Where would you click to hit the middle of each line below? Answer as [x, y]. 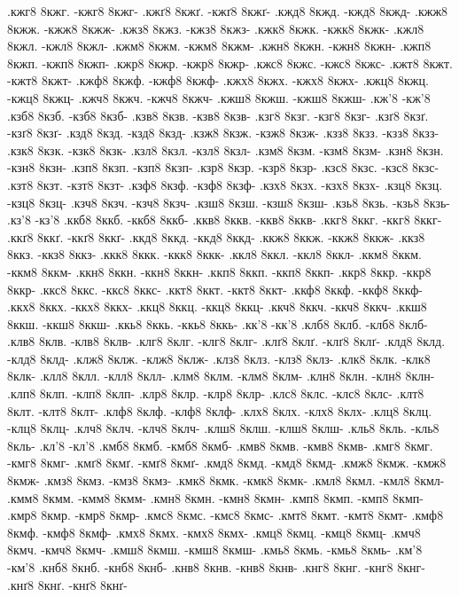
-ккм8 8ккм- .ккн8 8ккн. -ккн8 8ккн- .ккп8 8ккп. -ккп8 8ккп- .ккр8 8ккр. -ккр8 [219, 271]
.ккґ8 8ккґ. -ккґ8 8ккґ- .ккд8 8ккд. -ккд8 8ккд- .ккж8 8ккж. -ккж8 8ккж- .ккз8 [216, 236]
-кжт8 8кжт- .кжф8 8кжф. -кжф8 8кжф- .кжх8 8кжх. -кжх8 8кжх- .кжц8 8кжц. [218, 80]
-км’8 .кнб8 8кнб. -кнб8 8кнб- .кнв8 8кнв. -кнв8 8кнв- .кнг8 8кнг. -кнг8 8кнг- [216, 567]
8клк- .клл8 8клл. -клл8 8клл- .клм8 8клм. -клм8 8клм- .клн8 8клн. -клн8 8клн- [221, 376]
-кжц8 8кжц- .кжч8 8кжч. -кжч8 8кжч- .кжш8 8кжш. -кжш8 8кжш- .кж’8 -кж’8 [219, 97]
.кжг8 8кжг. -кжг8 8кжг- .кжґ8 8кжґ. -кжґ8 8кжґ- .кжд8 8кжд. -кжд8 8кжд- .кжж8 [228, 11]
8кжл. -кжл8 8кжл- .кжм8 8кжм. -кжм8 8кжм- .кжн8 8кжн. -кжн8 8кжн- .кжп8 [219, 46]
